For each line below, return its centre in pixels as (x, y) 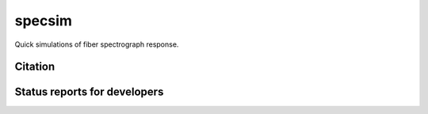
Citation (35, 67)
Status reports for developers (89, 92)
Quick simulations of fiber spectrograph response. (97, 44)
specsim (44, 21)
